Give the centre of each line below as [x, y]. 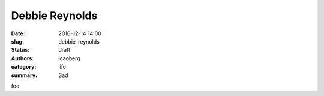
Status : [20, 50]
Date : [18, 33]
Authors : [22, 58]
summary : [24, 75]
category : [24, 67]
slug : [17, 41]
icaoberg [70, 58]
